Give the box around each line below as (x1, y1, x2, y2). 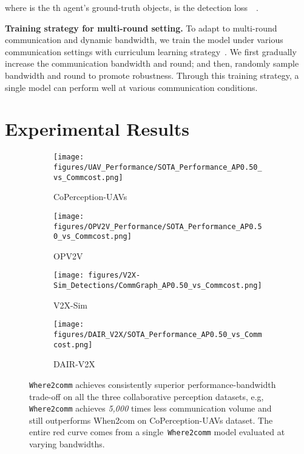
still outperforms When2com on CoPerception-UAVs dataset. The (29, 413, 273, 426)
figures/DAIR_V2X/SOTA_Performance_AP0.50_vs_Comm (53, 330, 262, 339)
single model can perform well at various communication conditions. (5, 81, 258, 93)
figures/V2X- (88, 271, 141, 280)
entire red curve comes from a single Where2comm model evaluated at (29, 426, 285, 438)
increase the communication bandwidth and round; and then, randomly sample (5, 57, 299, 70)
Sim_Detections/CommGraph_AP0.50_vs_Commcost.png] (53, 281, 262, 290)
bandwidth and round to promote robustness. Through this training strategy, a (5, 68, 299, 81)
